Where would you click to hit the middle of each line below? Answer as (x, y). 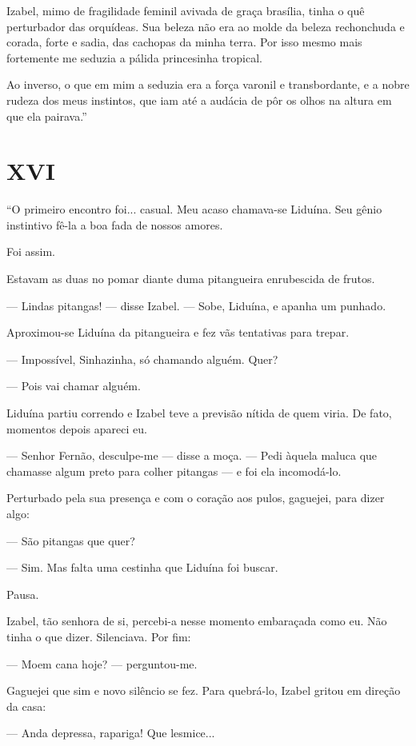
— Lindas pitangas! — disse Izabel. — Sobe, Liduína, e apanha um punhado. (196, 305)
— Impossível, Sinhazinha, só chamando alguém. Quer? (142, 359)
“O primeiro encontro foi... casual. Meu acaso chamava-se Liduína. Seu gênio (194, 209)
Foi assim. (31, 251)
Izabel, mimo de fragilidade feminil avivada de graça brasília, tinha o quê (186, 10)
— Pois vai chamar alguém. (74, 386)
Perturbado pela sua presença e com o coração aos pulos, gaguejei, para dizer (196, 498)
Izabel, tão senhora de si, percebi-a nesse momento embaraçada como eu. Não (197, 621)
